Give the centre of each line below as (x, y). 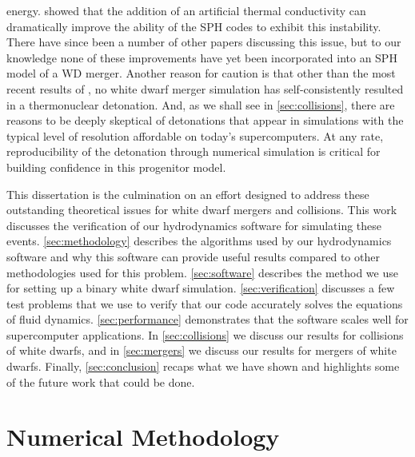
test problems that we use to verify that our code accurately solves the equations (205, 303)
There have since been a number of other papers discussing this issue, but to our (204, 42)
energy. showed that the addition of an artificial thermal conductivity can (186, 10)
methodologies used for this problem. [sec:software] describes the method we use (202, 272)
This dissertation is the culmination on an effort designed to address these (188, 194)
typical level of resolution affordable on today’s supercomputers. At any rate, (195, 135)
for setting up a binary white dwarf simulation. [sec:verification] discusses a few (201, 288)
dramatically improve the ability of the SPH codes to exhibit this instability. (194, 26)
